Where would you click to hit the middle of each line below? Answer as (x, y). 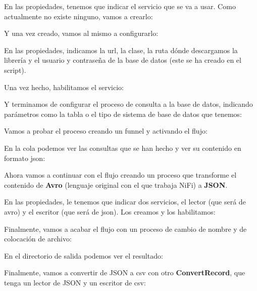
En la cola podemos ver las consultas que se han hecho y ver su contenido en (123, 148)
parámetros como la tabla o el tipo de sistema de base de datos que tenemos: (123, 114)
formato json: (25, 158)
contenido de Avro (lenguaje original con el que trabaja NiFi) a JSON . (116, 184)
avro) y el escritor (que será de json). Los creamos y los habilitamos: (110, 211)
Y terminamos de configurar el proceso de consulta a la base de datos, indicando (128, 104)
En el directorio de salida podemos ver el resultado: (84, 255)
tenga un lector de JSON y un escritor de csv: (75, 282)
